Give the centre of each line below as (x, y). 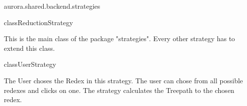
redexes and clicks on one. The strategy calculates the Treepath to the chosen (119, 90)
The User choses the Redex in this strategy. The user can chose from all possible (123, 80)
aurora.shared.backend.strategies (52, 6)
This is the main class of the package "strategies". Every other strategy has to (120, 38)
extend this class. (29, 48)
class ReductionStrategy (39, 22)
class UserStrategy (30, 64)
